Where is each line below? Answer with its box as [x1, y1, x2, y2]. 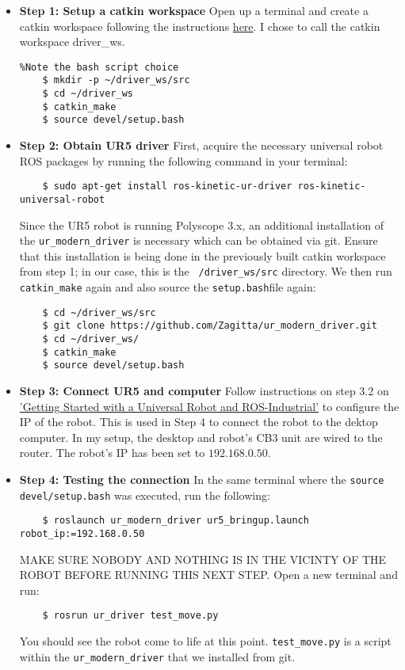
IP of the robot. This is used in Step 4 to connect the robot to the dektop [19, 413, 378, 430]
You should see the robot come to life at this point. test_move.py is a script [19, 633, 392, 649]
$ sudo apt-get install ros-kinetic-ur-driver [42, 181, 292, 192]
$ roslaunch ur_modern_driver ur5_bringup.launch [42, 515, 309, 527]
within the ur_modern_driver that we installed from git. [19, 648, 296, 664]
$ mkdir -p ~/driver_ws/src [42, 74, 190, 86]
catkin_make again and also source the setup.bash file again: [19, 279, 316, 295]
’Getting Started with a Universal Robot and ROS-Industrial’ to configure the [19, 398, 399, 414]
